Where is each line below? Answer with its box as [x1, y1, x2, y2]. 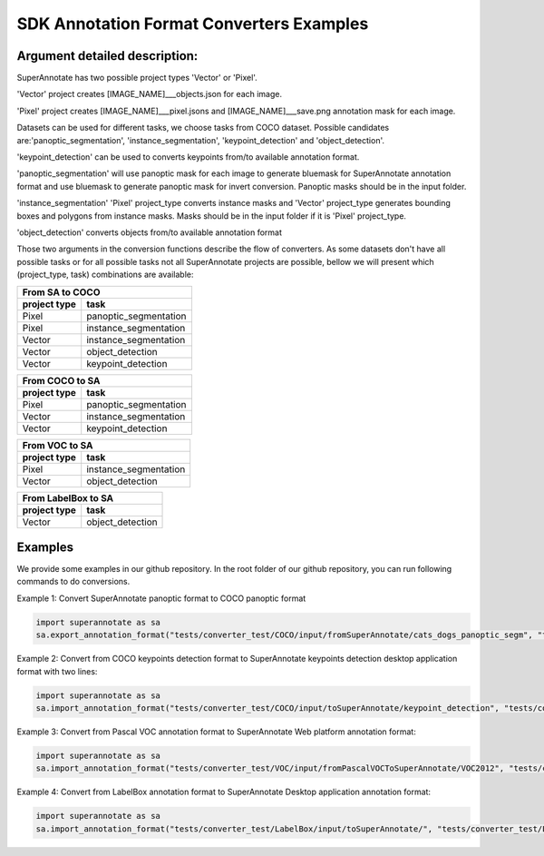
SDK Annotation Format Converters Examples [16, 14, 369, 34]
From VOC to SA [22, 438, 93, 451]
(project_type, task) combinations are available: [16, 269, 194, 280]
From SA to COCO [22, 286, 101, 299]
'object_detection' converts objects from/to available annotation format [16, 227, 283, 238]
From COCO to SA [22, 374, 101, 387]
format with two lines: [16, 665, 98, 676]
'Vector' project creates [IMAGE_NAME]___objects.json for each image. [16, 89, 283, 100]
